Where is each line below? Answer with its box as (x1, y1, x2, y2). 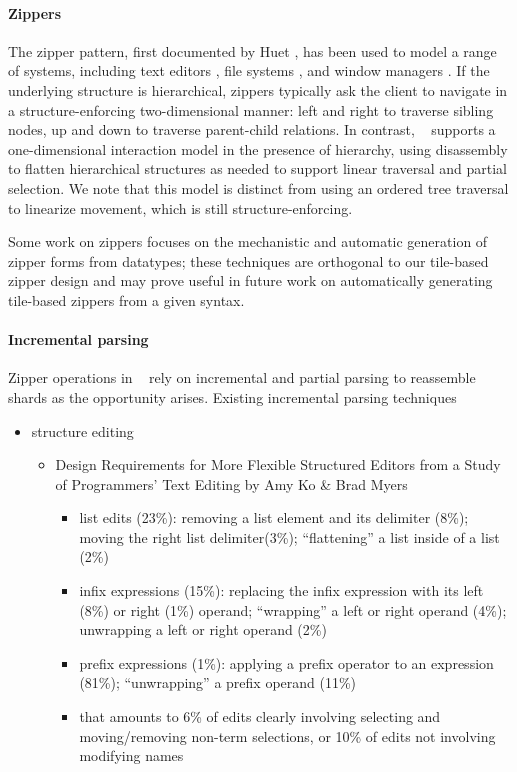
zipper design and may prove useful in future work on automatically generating (8, 270, 493, 291)
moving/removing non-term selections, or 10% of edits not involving (79, 725, 496, 746)
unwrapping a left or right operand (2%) (79, 619, 327, 640)
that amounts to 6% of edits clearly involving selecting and (79, 706, 441, 727)
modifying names (79, 745, 184, 766)
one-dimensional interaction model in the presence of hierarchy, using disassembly (8, 138, 508, 159)
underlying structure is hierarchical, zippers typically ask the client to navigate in (8, 79, 508, 100)
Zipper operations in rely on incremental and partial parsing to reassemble (8, 367, 476, 388)
